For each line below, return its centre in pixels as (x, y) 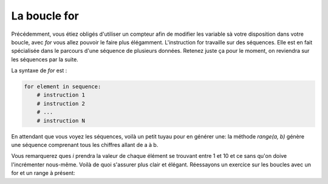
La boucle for (45, 16)
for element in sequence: (63, 87)
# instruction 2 (61, 104)
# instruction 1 (61, 95)
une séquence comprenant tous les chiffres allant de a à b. (85, 145)
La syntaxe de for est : (39, 70)
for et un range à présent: (43, 173)
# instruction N (61, 121)
